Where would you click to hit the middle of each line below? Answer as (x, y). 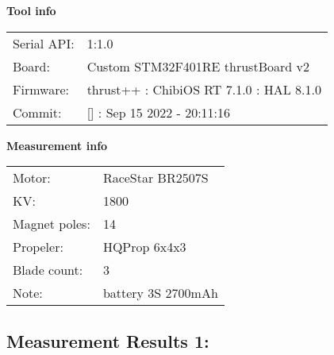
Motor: (32, 178)
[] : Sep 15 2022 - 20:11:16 (159, 112)
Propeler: (38, 247)
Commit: (37, 112)
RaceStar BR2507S (155, 178)
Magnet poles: (52, 224)
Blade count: (48, 270)
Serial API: (44, 43)
